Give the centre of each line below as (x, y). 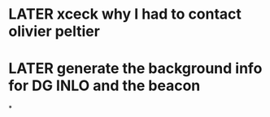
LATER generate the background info (135, 69)
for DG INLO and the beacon (105, 86)
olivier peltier (54, 31)
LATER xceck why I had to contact (125, 14)
